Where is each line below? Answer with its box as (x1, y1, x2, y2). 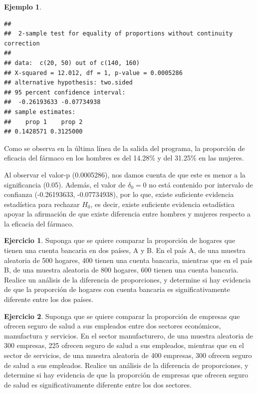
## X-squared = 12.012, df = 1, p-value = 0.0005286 (4, 69, 183, 76)
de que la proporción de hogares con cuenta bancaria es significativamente (4, 284, 230, 294)
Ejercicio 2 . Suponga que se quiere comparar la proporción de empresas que (4, 310, 240, 321)
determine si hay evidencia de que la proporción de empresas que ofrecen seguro (4, 369, 249, 380)
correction (4, 39, 40, 47)
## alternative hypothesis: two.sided (4, 79, 133, 86)
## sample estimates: (4, 108, 76, 115)
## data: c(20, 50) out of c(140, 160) (4, 59, 140, 66)
